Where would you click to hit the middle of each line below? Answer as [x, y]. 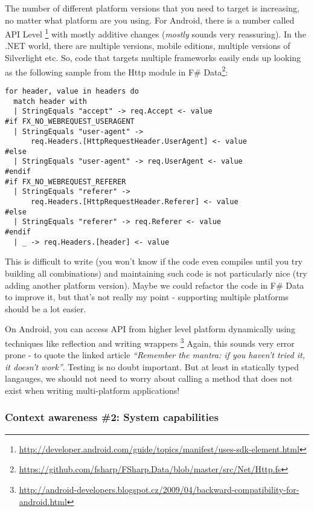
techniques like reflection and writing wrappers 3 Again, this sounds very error [150, 342]
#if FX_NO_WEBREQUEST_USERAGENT [70, 121]
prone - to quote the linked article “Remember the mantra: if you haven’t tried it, [155, 355]
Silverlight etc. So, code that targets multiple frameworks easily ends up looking [153, 58]
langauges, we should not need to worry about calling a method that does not [149, 378]
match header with [50, 101]
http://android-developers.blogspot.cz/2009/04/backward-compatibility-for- [159, 489]
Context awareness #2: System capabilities [112, 417]
